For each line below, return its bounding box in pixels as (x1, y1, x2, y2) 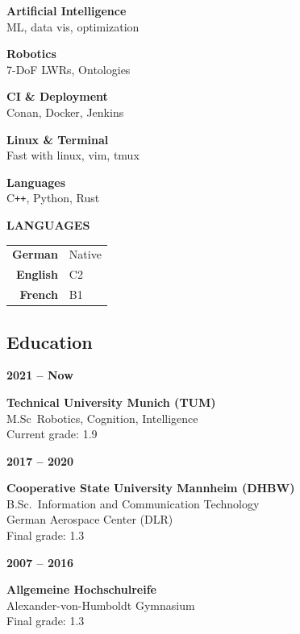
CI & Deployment (6, 88, 108, 105)
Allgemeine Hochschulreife (6, 581, 156, 598)
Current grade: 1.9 (6, 425, 98, 442)
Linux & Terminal (6, 131, 109, 147)
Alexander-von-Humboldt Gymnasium (6, 596, 195, 613)
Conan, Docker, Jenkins (6, 103, 124, 120)
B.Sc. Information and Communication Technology (6, 495, 260, 512)
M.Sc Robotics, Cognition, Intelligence (6, 409, 198, 426)
